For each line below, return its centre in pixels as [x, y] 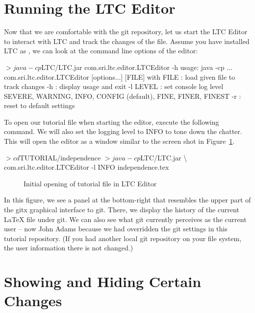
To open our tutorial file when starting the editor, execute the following [112, 122]
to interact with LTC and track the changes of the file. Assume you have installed [127, 41]
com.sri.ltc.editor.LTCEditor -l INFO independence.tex [87, 167]
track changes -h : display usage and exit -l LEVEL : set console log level [114, 86]
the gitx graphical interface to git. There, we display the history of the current [122, 210]
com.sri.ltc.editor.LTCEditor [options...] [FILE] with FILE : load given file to [120, 77]
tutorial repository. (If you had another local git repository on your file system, [123, 238]
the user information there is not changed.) [69, 248]
